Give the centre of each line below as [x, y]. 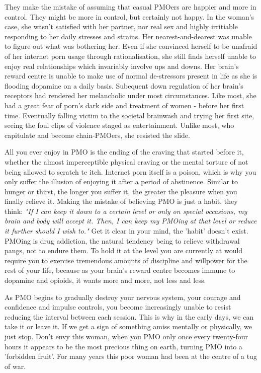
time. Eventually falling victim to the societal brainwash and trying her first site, [129, 115]
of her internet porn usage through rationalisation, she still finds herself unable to [130, 56]
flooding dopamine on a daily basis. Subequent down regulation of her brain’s [124, 85]
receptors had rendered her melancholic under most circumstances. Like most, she [130, 95]
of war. [15, 366]
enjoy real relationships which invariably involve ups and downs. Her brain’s [122, 66]
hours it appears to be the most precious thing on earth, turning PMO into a [123, 346]
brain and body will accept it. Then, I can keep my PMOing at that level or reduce [131, 221]
